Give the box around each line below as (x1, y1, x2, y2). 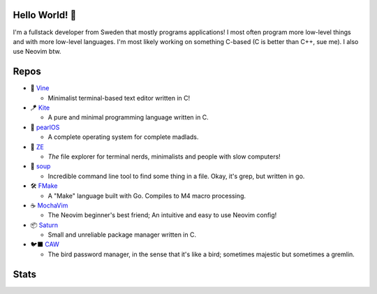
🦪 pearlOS (30, 123, 60, 131)
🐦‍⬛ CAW (30, 240, 59, 249)
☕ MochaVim (30, 201, 68, 210)
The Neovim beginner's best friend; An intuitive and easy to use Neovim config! (47, 211, 277, 219)
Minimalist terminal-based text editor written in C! (47, 94, 191, 102)
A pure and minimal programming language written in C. (47, 113, 209, 122)
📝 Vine (30, 84, 50, 92)
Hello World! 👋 (13, 9, 77, 21)
